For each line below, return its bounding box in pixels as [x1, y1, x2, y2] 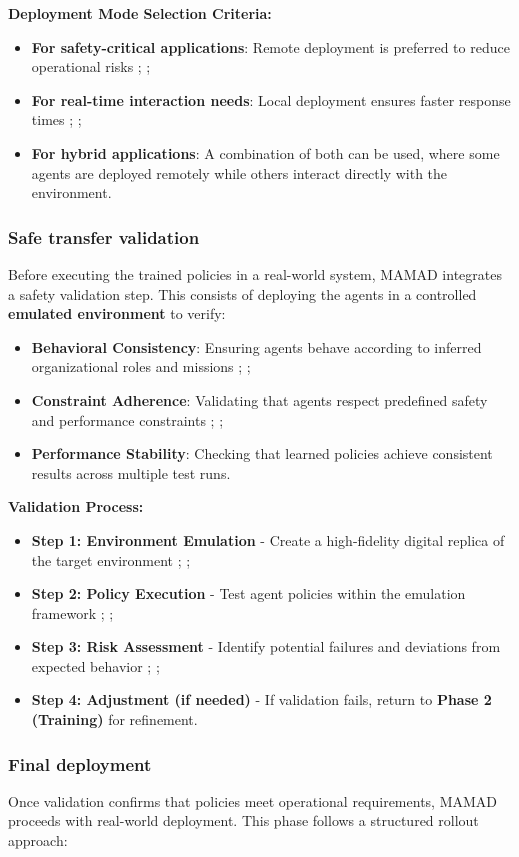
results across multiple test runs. [31, 462, 231, 483]
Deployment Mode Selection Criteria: [8, 3, 272, 23]
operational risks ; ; [31, 56, 151, 77]
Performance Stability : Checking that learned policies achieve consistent [31, 443, 493, 464]
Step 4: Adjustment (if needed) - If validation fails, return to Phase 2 [31, 689, 492, 710]
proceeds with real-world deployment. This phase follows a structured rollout [8, 810, 479, 831]
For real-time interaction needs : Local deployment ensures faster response [31, 89, 511, 110]
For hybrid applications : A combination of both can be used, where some [31, 142, 500, 163]
